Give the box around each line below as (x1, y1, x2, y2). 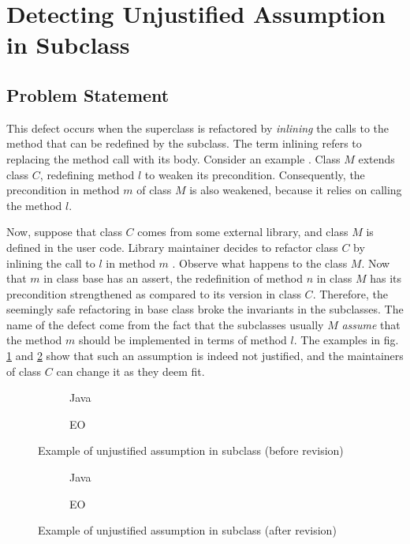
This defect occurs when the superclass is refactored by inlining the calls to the (6, 119, 389, 136)
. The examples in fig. (293, 332, 399, 348)
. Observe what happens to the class (172, 254, 348, 271)
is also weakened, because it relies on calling (189, 182, 402, 198)
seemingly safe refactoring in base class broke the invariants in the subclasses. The (6, 301, 404, 317)
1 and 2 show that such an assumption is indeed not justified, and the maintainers (6, 347, 404, 364)
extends (358, 150, 395, 167)
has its (370, 270, 402, 287)
